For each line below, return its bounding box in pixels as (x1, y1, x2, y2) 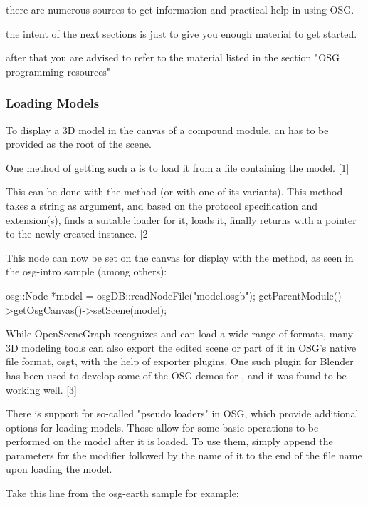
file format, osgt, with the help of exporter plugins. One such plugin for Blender (6, 354, 354, 369)
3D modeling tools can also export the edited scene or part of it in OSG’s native (6, 340, 357, 354)
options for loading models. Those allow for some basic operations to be (6, 419, 319, 434)
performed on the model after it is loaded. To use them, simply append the (6, 434, 333, 449)
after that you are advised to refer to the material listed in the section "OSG (6, 50, 340, 65)
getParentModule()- (258, 287, 345, 302)
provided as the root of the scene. (6, 136, 152, 151)
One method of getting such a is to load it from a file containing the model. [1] (6, 160, 349, 175)
